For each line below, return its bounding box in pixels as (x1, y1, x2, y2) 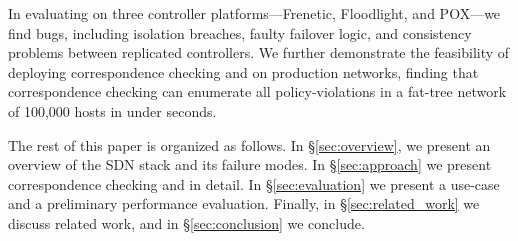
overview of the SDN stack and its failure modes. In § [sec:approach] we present (8, 154, 492, 175)
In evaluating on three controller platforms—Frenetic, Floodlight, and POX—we (8, 3, 501, 23)
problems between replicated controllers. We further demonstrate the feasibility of (8, 42, 510, 63)
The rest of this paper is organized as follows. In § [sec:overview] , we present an (8, 134, 491, 155)
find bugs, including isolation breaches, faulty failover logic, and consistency (8, 22, 472, 43)
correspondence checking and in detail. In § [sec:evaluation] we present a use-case (8, 173, 500, 194)
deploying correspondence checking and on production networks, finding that (8, 61, 479, 82)
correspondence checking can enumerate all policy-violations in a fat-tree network (8, 81, 507, 102)
